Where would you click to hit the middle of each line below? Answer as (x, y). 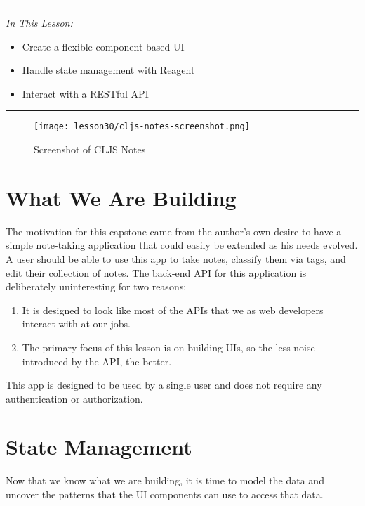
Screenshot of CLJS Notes (90, 149)
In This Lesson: (39, 22)
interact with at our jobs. (76, 324)
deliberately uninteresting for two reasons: (96, 286)
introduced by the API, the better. (97, 361)
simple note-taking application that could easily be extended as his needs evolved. (182, 245)
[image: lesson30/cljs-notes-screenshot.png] (142, 127)
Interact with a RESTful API (85, 93)
